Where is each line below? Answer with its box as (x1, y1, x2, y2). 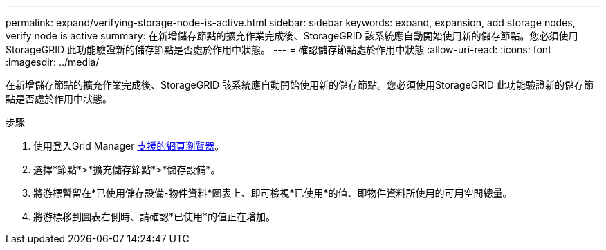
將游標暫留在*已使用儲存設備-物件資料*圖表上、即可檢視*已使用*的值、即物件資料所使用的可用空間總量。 (33, 187, 513, 199)
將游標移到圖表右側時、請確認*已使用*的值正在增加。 (33, 211, 276, 222)
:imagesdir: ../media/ (6, 56, 100, 68)
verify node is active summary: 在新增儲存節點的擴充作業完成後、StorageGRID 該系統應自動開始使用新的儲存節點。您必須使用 (6, 30, 578, 42)
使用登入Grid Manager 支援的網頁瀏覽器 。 (33, 140, 225, 152)
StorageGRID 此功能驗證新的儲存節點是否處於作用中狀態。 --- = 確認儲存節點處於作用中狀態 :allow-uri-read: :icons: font (6, 44, 551, 55)
